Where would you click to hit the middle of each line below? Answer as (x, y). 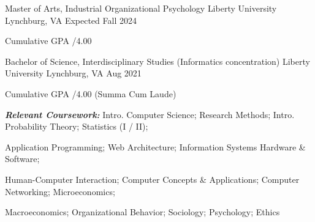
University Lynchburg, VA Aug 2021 (73, 73)
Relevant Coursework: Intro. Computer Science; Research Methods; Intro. (150, 114)
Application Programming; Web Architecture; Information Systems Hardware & (155, 146)
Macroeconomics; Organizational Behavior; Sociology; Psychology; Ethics (142, 212)
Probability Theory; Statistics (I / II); (77, 126)
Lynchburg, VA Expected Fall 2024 (71, 20)
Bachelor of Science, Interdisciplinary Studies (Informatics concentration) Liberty (157, 61)
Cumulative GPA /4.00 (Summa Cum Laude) (91, 93)
